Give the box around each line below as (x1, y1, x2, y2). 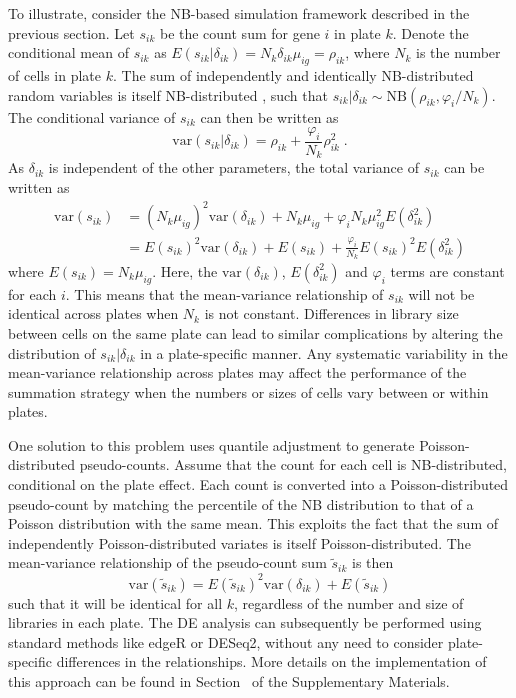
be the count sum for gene (159, 22, 320, 43)
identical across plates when (8, 303, 179, 324)
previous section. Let (8, 22, 135, 43)
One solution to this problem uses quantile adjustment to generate (8, 434, 415, 455)
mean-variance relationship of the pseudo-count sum (8, 552, 327, 573)
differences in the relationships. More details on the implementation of (56, 651, 487, 672)
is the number (416, 42, 501, 63)
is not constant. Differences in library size (204, 303, 459, 324)
